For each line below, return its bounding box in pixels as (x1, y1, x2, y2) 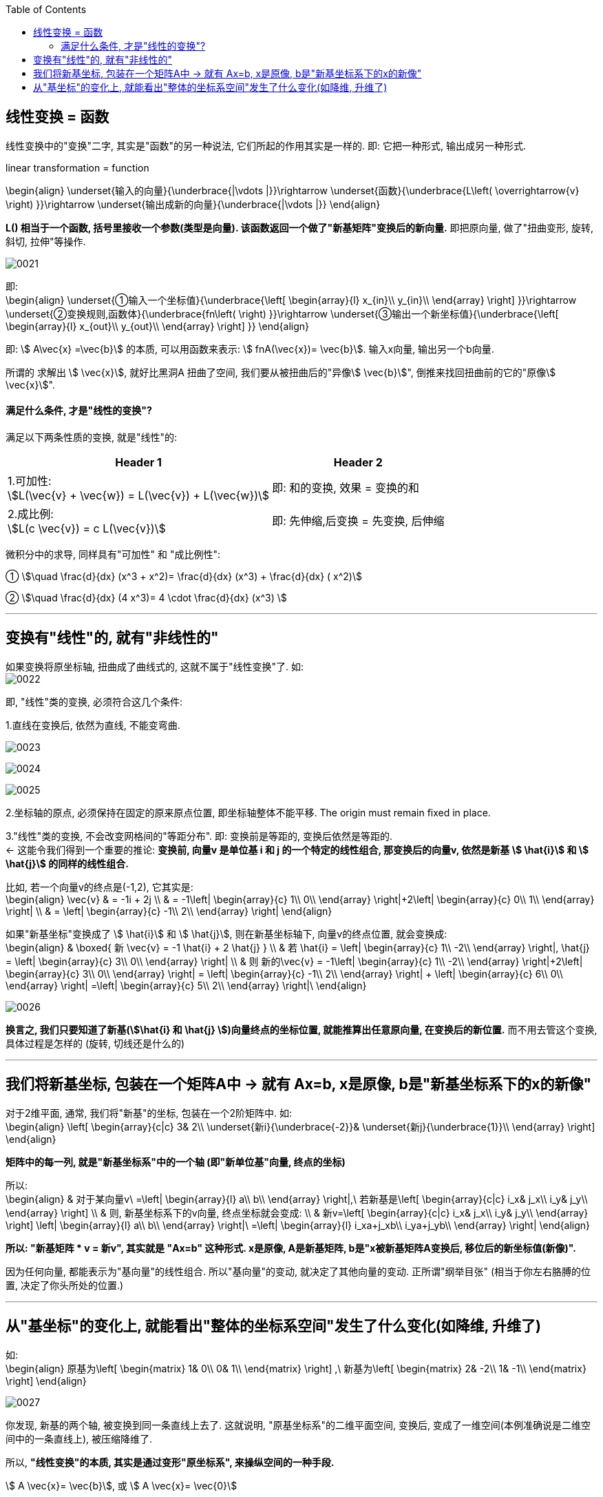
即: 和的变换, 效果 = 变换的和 (272, 481, 419, 495)
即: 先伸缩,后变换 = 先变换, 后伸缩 (272, 514, 445, 528)
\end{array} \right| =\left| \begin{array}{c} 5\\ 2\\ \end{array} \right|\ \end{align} (6, 979, 367, 991)
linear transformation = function (6, 161, 149, 174)
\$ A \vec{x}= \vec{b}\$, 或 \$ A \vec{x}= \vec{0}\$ (6, 1479, 237, 1491)
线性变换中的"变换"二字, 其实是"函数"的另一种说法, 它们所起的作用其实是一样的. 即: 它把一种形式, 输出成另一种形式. (6, 139, 526, 152)
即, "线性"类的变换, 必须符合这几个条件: (6, 695, 183, 708)
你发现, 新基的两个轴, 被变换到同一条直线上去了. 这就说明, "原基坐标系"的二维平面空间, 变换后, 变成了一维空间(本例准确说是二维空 (6, 1418, 591, 1431)
